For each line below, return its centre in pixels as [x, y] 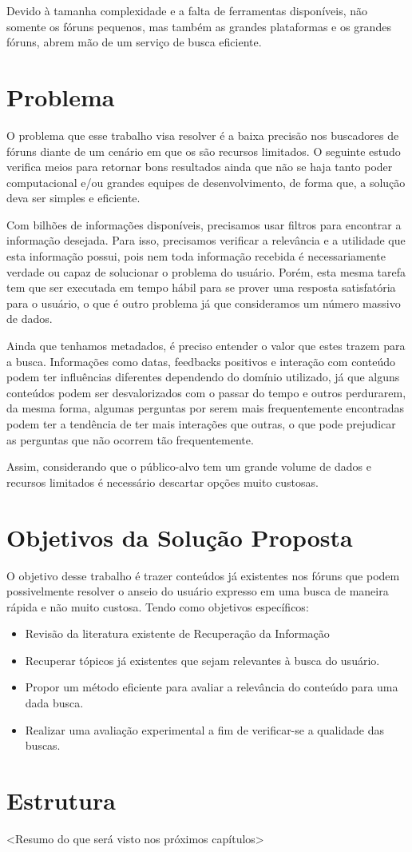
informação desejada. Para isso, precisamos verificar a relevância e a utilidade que [206, 240]
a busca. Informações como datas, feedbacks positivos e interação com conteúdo [201, 361]
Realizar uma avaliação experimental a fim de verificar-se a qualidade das [205, 729]
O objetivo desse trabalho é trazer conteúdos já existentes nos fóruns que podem [203, 575]
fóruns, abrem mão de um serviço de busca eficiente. [134, 42]
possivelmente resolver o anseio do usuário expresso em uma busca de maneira [198, 591]
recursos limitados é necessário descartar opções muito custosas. [162, 482]
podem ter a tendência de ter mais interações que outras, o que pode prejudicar [201, 424]
